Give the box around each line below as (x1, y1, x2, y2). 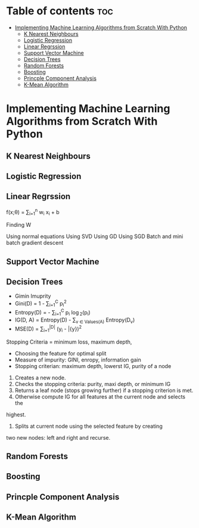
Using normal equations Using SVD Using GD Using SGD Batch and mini (6, 233, 184, 240)
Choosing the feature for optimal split (14, 350, 107, 357)
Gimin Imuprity (14, 292, 51, 299)
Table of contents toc (6, 4, 113, 18)
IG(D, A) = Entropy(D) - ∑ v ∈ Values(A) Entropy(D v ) (14, 316, 135, 325)
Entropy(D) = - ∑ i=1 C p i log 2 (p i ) (14, 307, 91, 317)
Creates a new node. (14, 374, 66, 381)
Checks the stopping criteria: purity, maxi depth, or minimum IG (14, 380, 171, 387)
